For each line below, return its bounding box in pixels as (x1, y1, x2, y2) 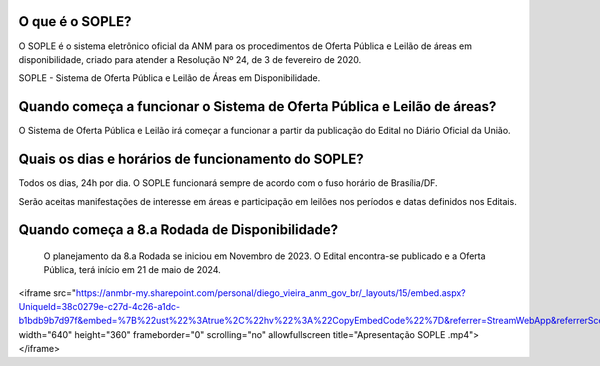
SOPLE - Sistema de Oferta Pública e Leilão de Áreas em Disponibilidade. (18, 72, 321, 84)
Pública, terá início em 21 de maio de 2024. (43, 264, 222, 276)
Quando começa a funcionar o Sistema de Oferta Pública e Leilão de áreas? (18, 98, 497, 115)
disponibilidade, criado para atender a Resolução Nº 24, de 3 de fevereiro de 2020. (18, 53, 362, 65)
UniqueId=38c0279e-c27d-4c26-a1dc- (18, 301, 180, 313)
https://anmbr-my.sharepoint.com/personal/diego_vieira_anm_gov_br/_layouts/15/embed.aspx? (75, 286, 466, 299)
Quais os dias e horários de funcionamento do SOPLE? (18, 151, 364, 168)
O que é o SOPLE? (18, 13, 132, 30)
